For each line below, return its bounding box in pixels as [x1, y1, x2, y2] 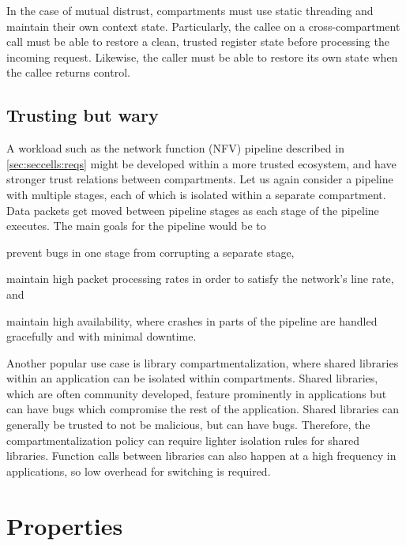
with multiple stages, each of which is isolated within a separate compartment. [6, 186, 386, 202]
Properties [6, 509, 123, 541]
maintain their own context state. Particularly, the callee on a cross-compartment [6, 17, 400, 34]
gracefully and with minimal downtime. [6, 328, 197, 345]
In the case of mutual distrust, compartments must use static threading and [6, 2, 374, 18]
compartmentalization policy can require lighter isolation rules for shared [6, 431, 359, 448]
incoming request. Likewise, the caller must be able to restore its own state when [6, 48, 398, 65]
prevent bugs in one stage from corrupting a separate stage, [6, 243, 295, 260]
